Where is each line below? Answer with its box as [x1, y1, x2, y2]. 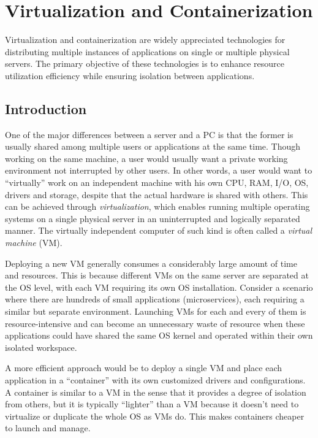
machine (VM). [5, 236, 62, 249]
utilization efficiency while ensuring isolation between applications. [5, 69, 255, 82]
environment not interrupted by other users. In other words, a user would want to [5, 164, 312, 177]
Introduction [5, 99, 87, 118]
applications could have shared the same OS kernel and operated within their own [5, 329, 313, 342]
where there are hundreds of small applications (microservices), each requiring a [5, 293, 305, 305]
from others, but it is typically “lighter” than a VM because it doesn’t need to [5, 398, 299, 410]
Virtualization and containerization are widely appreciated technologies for [5, 33, 286, 46]
